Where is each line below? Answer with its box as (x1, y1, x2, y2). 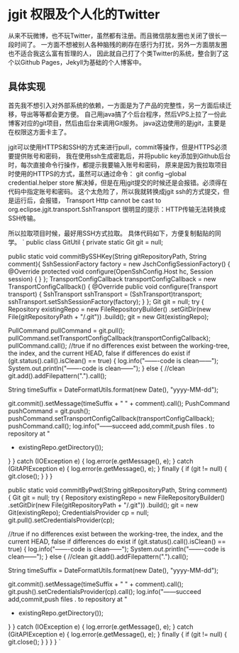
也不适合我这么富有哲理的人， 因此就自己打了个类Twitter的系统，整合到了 (8, 49, 223, 58)
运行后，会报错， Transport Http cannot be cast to (13, 196, 162, 205)
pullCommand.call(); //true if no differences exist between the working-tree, (8, 341, 230, 350)
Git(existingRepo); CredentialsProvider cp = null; (8, 508, 150, 517)
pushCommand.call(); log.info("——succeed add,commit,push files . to (8, 421, 215, 430)
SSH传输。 (8, 214, 40, 222)
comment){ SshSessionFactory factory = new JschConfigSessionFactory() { (8, 259, 231, 268)
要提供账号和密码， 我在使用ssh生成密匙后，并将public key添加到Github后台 (8, 151, 231, 160)
